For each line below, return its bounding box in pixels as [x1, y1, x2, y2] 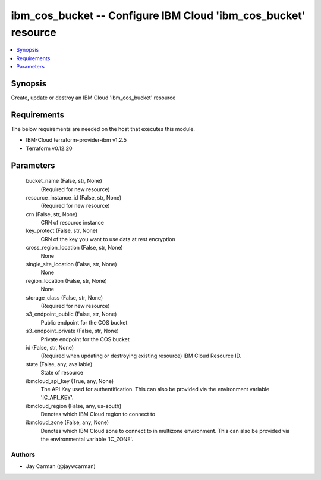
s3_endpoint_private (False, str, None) [26, 328, 119, 335]
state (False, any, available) [26, 360, 93, 367]
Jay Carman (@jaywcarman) [26, 463, 96, 470]
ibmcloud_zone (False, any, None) [26, 419, 109, 426]
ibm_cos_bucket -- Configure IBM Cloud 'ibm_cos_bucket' [11, 9, 306, 22]
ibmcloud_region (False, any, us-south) [26, 402, 122, 409]
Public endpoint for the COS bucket [40, 319, 128, 326]
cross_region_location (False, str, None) [26, 244, 123, 251]
